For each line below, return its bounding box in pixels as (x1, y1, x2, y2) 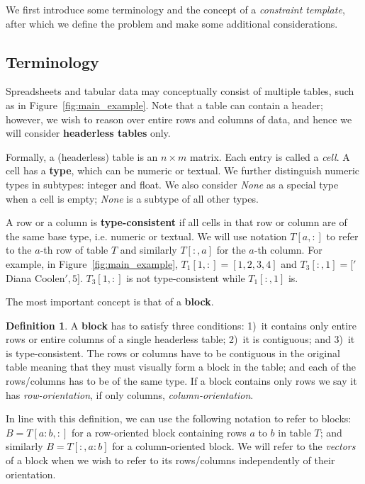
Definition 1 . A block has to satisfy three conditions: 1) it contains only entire (6, 317, 356, 332)
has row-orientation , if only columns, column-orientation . (6, 387, 254, 402)
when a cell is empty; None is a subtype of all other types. (6, 191, 259, 206)
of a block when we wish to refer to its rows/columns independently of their (6, 453, 335, 468)
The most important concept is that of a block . (6, 294, 214, 309)
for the (216, 242, 246, 257)
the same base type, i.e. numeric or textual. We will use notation (6, 228, 287, 243)
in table (278, 424, 311, 439)
